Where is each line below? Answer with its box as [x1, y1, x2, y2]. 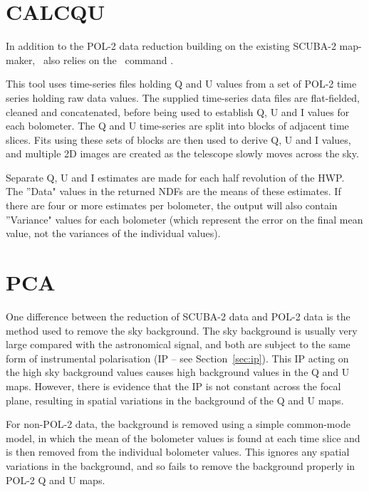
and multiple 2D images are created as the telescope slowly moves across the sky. [6, 146, 359, 161]
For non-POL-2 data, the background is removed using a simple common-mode [6, 417, 350, 431]
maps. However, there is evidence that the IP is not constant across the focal [6, 378, 341, 393]
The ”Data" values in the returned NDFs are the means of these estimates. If [6, 184, 341, 199]
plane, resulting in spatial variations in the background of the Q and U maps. [6, 392, 344, 407]
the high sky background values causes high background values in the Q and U [6, 365, 350, 380]
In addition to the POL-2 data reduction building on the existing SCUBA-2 [6, 38, 336, 53]
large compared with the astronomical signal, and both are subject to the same [6, 337, 350, 352]
